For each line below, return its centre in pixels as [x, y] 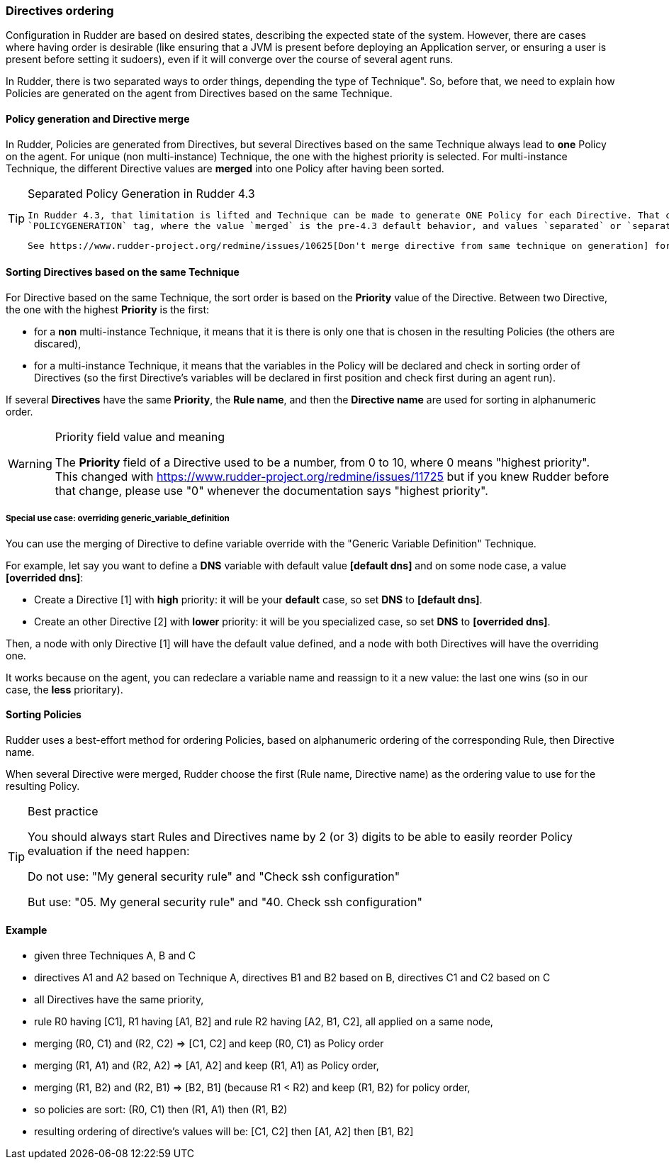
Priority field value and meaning [140, 436]
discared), [58, 343]
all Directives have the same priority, [119, 1000]
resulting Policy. [43, 786]
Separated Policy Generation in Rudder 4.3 [141, 193]
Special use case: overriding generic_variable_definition [118, 519]
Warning [30, 463]
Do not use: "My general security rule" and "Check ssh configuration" [214, 876]
